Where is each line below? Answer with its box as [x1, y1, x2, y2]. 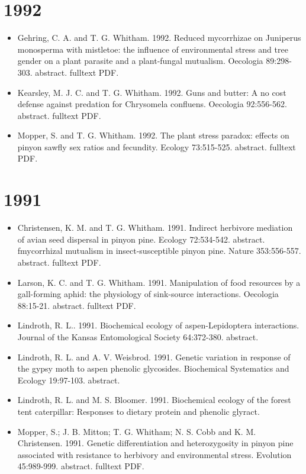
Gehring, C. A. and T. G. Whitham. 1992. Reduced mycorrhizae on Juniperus [17, 31, 301, 44]
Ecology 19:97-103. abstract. [17, 373, 120, 386]
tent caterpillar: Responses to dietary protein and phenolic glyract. [17, 405, 260, 417]
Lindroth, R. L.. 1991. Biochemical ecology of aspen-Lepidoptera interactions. [17, 319, 299, 331]
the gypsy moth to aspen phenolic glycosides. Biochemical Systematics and [17, 362, 289, 375]
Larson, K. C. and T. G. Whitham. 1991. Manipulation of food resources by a [17, 276, 301, 288]
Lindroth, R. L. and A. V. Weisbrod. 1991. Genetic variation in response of [17, 350, 291, 363]
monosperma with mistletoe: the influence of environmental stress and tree [17, 43, 288, 55]
